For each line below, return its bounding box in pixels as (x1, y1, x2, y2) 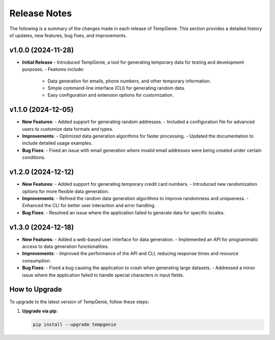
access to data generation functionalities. (22, 243, 109, 249)
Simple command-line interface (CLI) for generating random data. (47, 85, 185, 91)
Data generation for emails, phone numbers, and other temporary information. (47, 78, 211, 84)
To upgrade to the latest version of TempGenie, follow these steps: (9, 298, 150, 305)
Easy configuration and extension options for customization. (47, 92, 174, 98)
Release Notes (9, 8, 72, 19)
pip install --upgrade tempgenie (33, 321, 117, 327)
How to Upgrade (9, 285, 62, 294)
